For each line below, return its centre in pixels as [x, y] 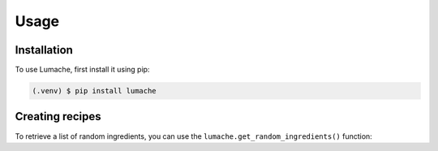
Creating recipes [58, 116]
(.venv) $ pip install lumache [94, 91]
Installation [44, 50]
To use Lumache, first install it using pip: [82, 70]
